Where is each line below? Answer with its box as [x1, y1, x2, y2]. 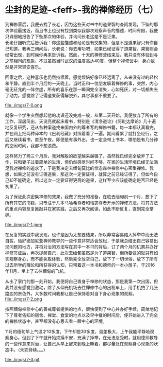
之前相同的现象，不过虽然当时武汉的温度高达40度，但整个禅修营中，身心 [5, 58, 151, 64]
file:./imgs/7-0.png [5, 102, 43, 108]
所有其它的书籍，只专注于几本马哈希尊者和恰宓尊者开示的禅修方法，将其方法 [5, 200, 158, 206]
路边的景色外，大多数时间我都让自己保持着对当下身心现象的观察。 [5, 290, 137, 297]
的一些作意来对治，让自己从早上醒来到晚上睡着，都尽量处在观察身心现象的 [5, 341, 154, 347]
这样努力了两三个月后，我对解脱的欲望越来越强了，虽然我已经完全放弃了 [5, 153, 149, 158]
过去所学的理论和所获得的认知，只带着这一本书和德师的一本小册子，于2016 [5, 262, 155, 268]
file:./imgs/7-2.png [5, 296, 42, 302]
